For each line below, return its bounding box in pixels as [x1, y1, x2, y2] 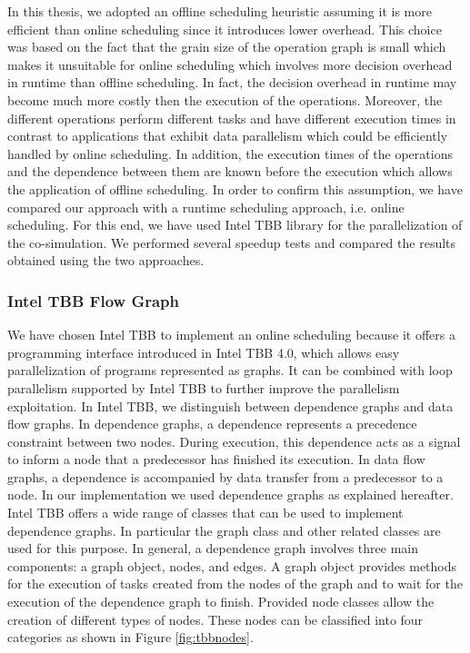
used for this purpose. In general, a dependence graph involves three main [7, 539, 419, 558]
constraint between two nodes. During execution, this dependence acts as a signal [7, 431, 461, 450]
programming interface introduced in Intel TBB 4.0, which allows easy [7, 342, 400, 361]
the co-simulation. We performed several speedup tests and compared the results [7, 233, 456, 252]
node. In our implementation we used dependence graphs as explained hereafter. [7, 485, 454, 504]
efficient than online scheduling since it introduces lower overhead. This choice [7, 19, 442, 38]
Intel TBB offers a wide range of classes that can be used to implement [7, 503, 404, 522]
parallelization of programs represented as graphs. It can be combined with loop [7, 361, 453, 380]
